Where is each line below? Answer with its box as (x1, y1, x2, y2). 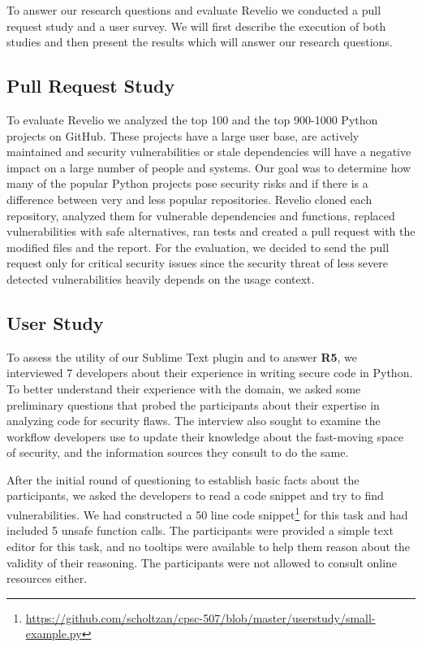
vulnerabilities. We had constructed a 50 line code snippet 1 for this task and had (6, 504, 408, 523)
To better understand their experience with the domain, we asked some (6, 380, 361, 397)
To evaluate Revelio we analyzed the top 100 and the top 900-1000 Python (6, 111, 378, 128)
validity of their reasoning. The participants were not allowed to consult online (6, 554, 398, 571)
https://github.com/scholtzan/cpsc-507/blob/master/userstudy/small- (25, 609, 376, 626)
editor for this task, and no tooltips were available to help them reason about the (6, 537, 411, 554)
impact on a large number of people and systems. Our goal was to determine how (6, 158, 411, 176)
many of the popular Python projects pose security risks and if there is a (6, 175, 368, 192)
